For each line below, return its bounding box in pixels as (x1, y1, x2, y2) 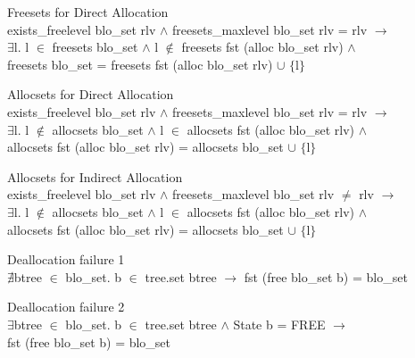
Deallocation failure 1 (7, 250, 125, 269)
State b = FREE (233, 314, 326, 333)
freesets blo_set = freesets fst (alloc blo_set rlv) (7, 54, 273, 73)
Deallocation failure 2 (7, 297, 125, 316)
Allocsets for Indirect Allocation (7, 167, 183, 186)
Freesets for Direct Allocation (7, 3, 169, 21)
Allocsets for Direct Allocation (7, 85, 174, 104)
